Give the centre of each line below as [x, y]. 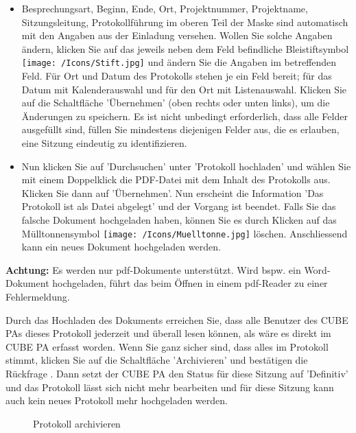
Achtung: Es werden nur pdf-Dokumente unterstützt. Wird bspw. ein [153, 269]
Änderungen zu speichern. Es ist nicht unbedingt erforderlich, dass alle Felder [185, 116]
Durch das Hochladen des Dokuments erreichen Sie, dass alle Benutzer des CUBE [177, 319]
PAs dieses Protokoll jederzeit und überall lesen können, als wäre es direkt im [168, 333]
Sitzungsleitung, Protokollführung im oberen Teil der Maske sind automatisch [185, 22]
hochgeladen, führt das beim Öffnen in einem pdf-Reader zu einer [190, 283]
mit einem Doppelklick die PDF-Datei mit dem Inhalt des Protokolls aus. [176, 179]
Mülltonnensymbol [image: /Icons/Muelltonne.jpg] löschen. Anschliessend [185, 233]
